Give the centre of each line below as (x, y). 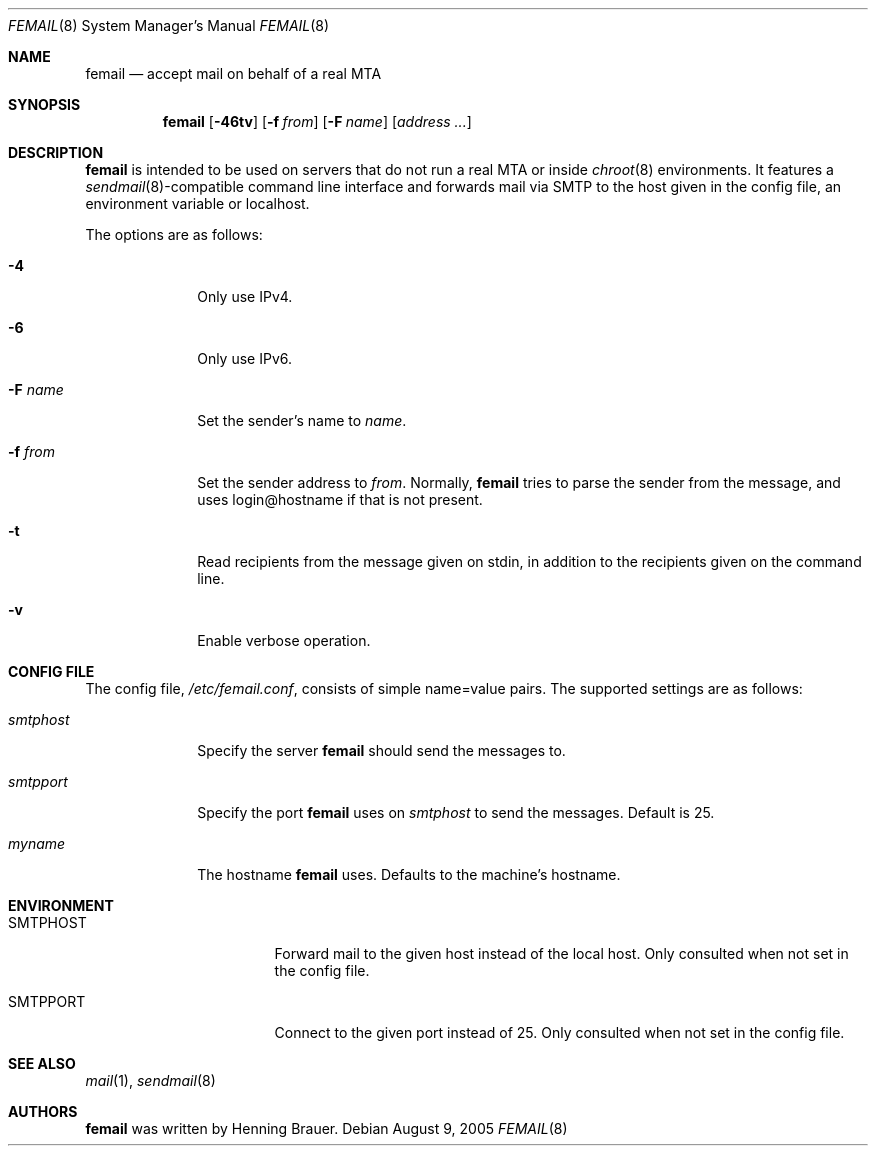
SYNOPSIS (44, 104)
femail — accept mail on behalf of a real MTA (233, 73)
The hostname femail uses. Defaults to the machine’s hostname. (409, 874)
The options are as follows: (174, 234)
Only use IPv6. (245, 358)
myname (37, 843)
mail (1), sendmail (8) (150, 1080)
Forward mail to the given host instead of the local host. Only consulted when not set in (561, 953)
